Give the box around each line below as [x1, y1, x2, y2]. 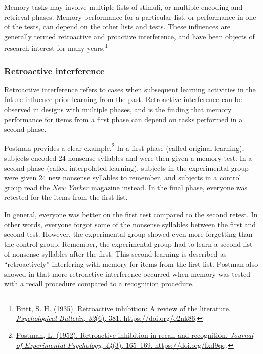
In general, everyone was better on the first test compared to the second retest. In [4, 209, 258, 220]
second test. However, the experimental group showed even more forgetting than [4, 229, 253, 239]
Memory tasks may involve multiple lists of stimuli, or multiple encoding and [4, 2, 243, 12]
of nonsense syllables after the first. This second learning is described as [4, 248, 227, 259]
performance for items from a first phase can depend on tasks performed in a [4, 114, 243, 124]
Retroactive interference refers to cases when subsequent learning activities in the [4, 84, 256, 94]
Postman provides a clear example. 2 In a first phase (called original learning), [4, 141, 244, 153]
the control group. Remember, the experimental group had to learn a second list [4, 238, 253, 249]
